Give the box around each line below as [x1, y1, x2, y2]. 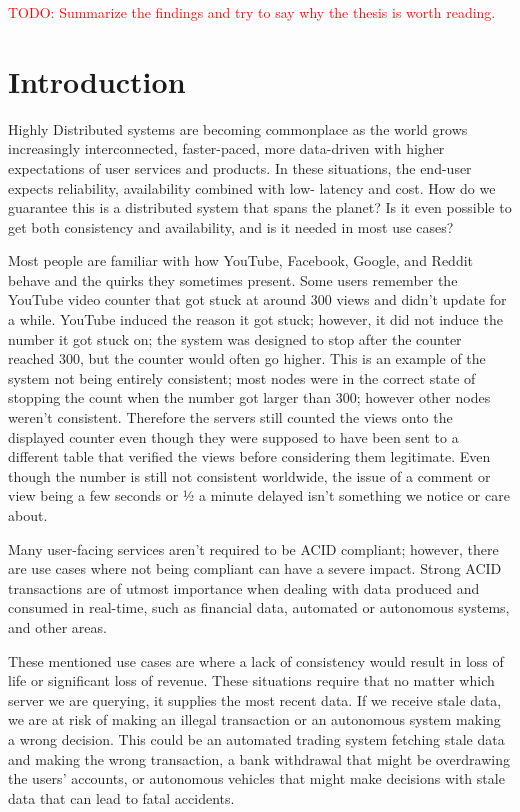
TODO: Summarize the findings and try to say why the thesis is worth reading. [8, 2, 496, 22]
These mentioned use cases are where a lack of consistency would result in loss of [8, 650, 504, 671]
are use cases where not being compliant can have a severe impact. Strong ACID [8, 558, 502, 579]
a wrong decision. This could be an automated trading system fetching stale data [8, 728, 505, 749]
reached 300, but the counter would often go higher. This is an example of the [8, 348, 486, 369]
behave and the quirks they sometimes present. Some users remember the [8, 269, 458, 290]
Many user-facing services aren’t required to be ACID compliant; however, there [8, 538, 499, 559]
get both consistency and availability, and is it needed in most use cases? [8, 216, 454, 237]
